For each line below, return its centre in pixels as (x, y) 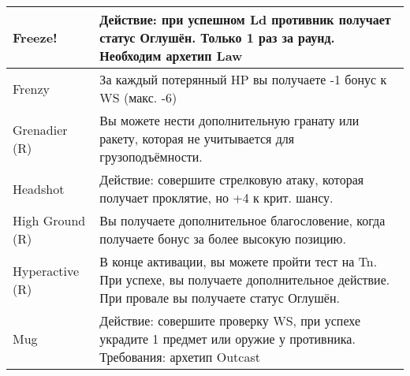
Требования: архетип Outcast (180, 357)
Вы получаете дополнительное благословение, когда (242, 220)
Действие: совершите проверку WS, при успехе (230, 320)
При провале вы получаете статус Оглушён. (220, 298)
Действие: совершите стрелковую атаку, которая (232, 179)
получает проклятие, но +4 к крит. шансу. (216, 197)
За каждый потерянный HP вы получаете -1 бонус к (243, 79)
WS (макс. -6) (138, 97)
